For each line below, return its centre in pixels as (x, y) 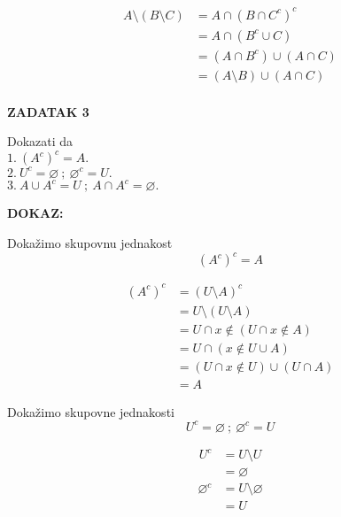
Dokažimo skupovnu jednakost (90, 242)
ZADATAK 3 (48, 111)
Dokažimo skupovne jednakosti (91, 411)
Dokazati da (40, 141)
